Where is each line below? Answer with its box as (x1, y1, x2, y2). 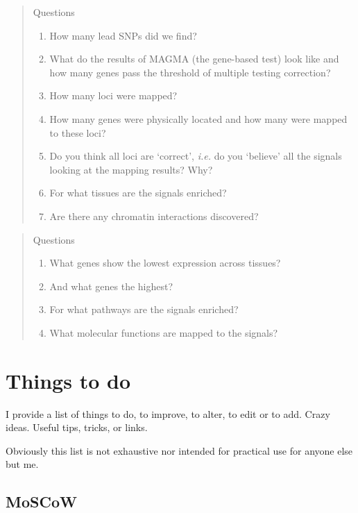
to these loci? (49, 125, 106, 140)
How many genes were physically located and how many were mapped (49, 111, 348, 126)
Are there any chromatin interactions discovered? (49, 208, 259, 223)
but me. (6, 457, 39, 471)
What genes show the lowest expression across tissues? (49, 255, 281, 270)
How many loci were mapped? (49, 88, 178, 103)
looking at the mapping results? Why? (49, 162, 213, 176)
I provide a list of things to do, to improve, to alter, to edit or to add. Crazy (6, 406, 330, 421)
